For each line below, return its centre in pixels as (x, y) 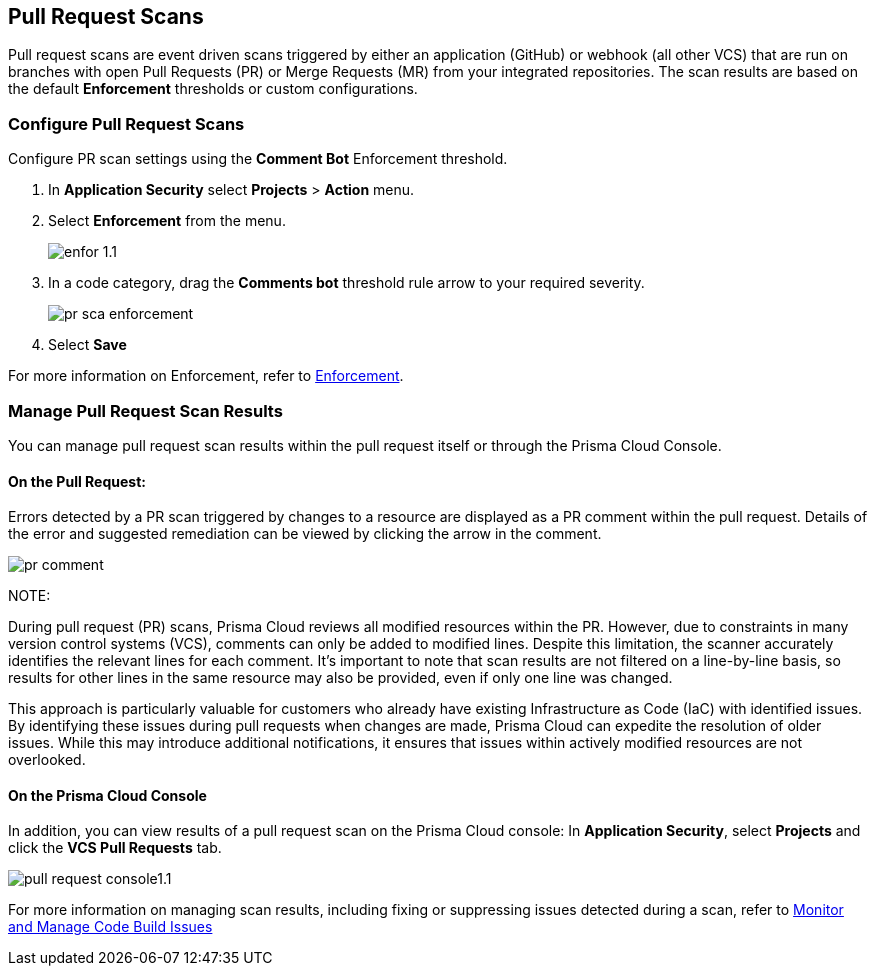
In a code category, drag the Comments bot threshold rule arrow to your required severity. (346, 283)
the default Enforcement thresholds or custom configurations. (213, 89)
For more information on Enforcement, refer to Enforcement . (206, 376)
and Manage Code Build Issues (110, 927)
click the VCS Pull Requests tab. (115, 848)
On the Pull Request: (77, 481)
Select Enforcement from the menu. (167, 221)
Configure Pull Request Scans (126, 123)
